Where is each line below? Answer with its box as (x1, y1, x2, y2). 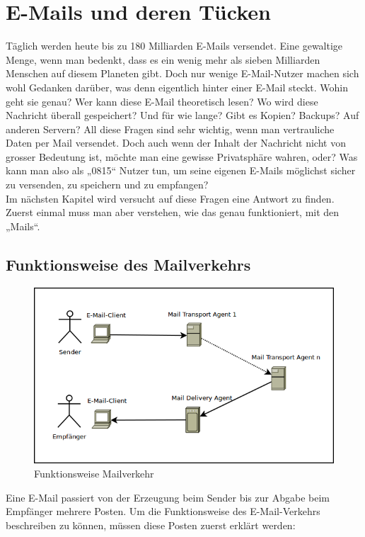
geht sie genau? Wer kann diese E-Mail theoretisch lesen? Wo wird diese (6, 94, 318, 108)
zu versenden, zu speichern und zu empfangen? (6, 177, 209, 192)
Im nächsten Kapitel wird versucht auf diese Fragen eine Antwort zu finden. (6, 191, 335, 205)
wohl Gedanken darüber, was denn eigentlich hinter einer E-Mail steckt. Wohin (6, 79, 349, 94)
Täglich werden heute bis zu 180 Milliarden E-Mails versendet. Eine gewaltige (6, 38, 343, 53)
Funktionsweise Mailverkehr (34, 466, 154, 481)
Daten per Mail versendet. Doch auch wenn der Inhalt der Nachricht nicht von (6, 135, 346, 150)
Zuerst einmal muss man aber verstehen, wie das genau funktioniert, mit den (6, 205, 340, 220)
